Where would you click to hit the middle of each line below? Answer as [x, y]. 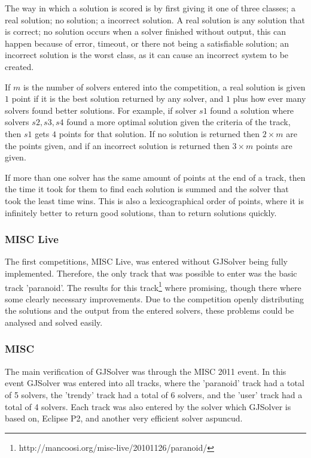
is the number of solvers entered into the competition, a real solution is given [164, 87]
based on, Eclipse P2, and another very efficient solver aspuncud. [124, 418]
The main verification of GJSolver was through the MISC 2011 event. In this [146, 371]
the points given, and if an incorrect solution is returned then [117, 145]
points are [274, 145]
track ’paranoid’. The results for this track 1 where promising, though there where [153, 286]
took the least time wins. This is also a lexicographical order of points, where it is [154, 200]
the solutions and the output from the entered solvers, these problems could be [150, 310]
